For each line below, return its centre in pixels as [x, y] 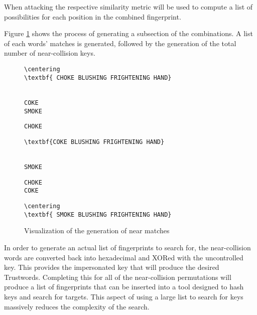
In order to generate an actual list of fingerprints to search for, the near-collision [127, 247]
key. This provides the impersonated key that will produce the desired [112, 267]
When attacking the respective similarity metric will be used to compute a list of [128, 7]
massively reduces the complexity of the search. [77, 306]
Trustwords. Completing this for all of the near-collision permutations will [118, 277]
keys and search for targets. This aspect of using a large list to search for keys [124, 296]
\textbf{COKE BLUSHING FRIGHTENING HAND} [94, 142]
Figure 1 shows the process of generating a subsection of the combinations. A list [128, 33]
